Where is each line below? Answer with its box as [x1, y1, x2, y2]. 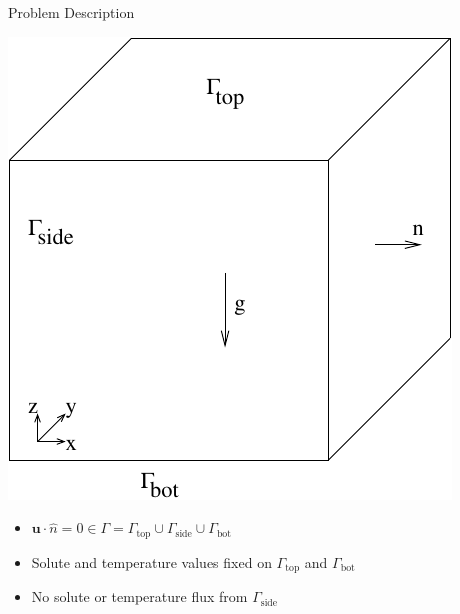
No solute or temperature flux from [31, 586, 248, 607]
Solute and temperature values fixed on [31, 551, 272, 572]
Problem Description [8, 2, 135, 22]
